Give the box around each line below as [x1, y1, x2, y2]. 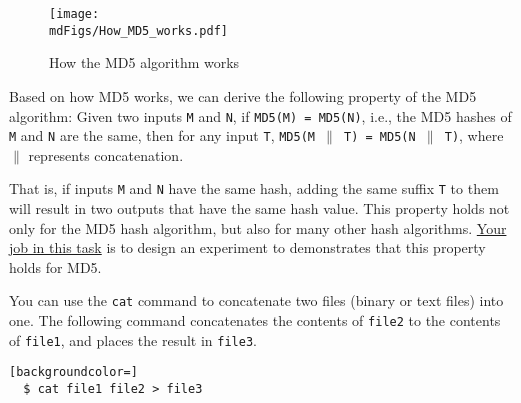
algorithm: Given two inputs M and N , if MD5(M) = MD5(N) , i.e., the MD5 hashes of [9, 105, 512, 126]
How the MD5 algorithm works [49, 52, 240, 73]
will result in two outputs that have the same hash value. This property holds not [9, 198, 510, 219]
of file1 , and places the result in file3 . [9, 329, 257, 350]
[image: [49, 7, 100, 21]
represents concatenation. [28, 144, 184, 165]
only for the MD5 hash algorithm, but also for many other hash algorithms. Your [9, 217, 507, 238]
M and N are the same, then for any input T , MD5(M [9, 125, 315, 146]
